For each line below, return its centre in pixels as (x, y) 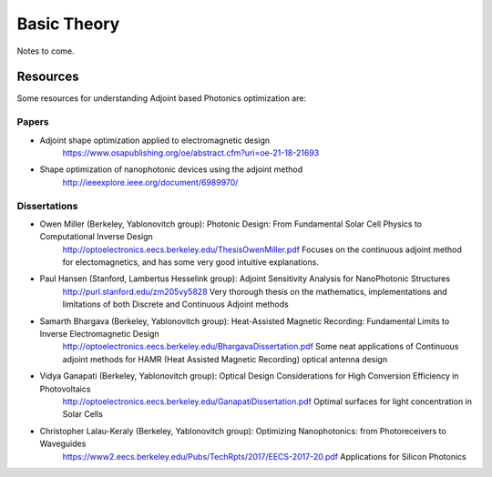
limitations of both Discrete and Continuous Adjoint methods (175, 304)
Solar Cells (83, 414)
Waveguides (63, 444)
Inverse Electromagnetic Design (99, 334)
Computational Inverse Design (97, 237)
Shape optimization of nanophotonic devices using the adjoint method (171, 169)
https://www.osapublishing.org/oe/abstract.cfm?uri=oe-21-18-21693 (191, 152)
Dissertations (47, 206)
